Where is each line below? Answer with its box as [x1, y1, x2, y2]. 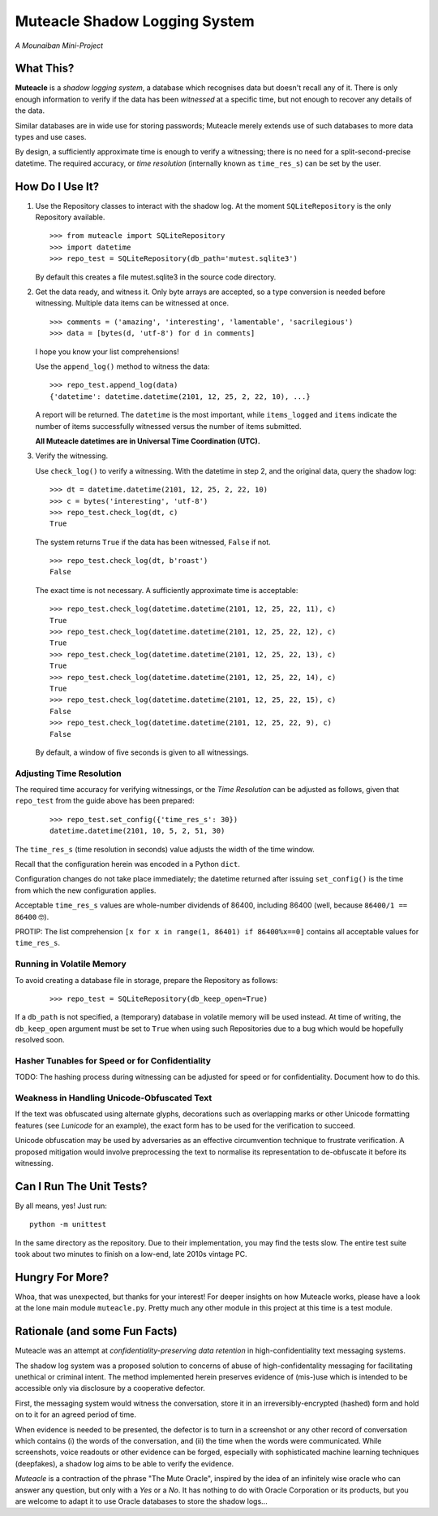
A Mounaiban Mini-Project [15, 41, 104, 50]
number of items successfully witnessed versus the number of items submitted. [35, 421, 302, 431]
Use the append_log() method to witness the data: [35, 362, 210, 371]
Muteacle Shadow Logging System [15, 12, 255, 30]
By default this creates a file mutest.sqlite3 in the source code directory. [35, 272, 277, 282]
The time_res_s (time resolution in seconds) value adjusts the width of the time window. [15, 844, 316, 854]
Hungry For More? [15, 1270, 109, 1284]
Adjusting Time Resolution [15, 768, 122, 779]
